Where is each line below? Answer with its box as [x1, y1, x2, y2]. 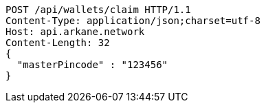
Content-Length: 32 [5, 37, 110, 48]
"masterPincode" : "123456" [16, 59, 168, 70]
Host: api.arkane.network [5, 26, 145, 37]
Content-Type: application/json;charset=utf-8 [5, 15, 261, 26]
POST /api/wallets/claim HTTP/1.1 [5, 4, 191, 15]
